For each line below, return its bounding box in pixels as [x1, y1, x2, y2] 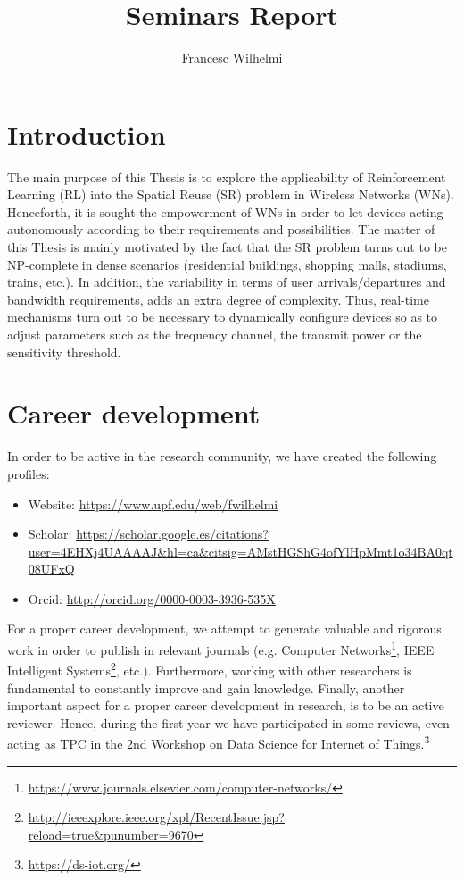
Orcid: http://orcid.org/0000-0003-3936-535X [28, 589, 276, 608]
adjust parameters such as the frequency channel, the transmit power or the [7, 325, 422, 343]
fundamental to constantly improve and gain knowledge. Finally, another [7, 678, 405, 697]
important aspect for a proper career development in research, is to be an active [7, 696, 444, 715]
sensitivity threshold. [7, 342, 121, 361]
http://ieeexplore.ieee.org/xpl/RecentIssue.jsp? [28, 808, 285, 826]
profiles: [7, 464, 50, 482]
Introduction [7, 115, 166, 152]
